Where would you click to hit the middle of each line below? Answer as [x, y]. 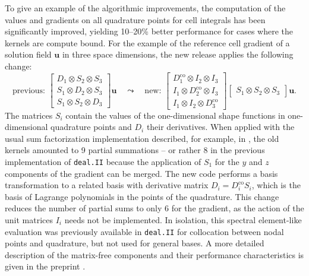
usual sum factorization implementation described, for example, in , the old [142, 138]
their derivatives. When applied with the [220, 127]
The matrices [29, 115]
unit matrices [29, 219]
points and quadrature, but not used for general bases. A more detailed [135, 243]
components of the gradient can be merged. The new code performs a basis [141, 173]
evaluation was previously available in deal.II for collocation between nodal [144, 231]
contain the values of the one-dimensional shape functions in [175, 115]
